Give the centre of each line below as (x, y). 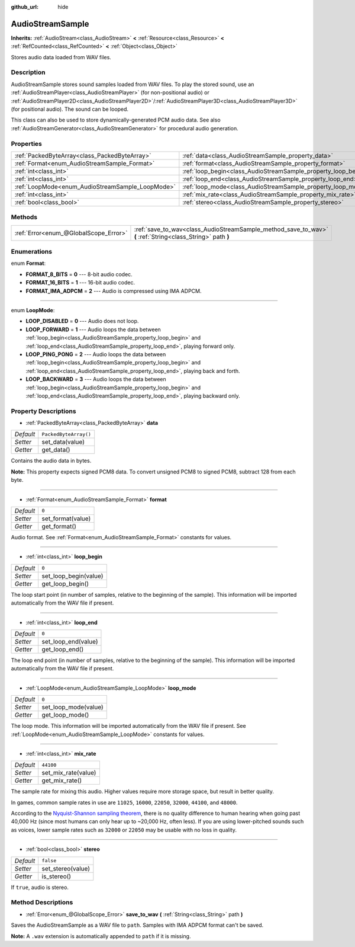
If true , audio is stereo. (40, 887)
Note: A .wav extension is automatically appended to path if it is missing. (101, 936)
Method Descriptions (42, 903)
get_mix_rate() (62, 780)
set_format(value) (66, 519)
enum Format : (28, 263)
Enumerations (32, 252)
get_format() (59, 526)
